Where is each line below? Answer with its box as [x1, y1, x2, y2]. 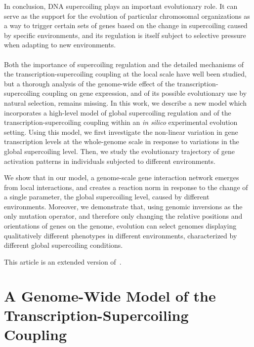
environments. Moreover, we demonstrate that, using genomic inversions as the [4, 201, 243, 211]
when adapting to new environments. [4, 39, 116, 50]
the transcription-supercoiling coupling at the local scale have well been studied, [4, 69, 247, 79]
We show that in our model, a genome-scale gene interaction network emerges [4, 172, 239, 183]
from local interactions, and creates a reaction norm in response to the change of [4, 182, 248, 192]
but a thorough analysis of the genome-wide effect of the [4, 78, 175, 88]
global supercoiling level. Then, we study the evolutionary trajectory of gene [4, 146, 235, 156]
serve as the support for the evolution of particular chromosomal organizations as [4, 10, 250, 21]
